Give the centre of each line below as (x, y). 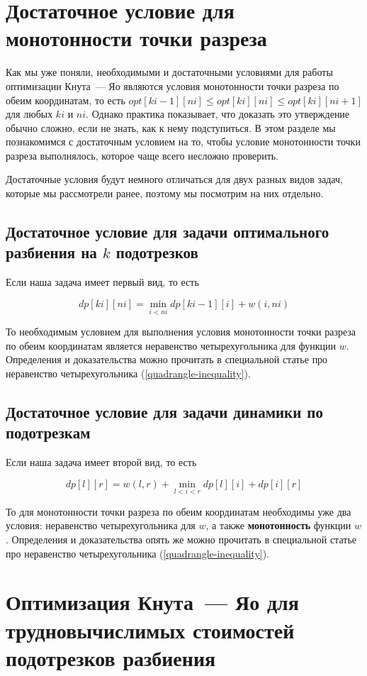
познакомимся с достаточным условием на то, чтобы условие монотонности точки (183, 142)
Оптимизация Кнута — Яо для (152, 602)
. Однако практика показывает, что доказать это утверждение (218, 114)
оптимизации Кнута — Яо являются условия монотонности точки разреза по (173, 85)
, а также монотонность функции (278, 525)
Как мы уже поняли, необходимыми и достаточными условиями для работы (169, 72)
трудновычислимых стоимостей (150, 630)
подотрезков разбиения (111, 657)
